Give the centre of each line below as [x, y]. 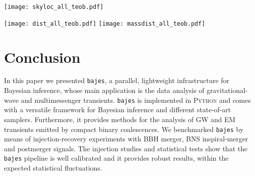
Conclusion [42, 57]
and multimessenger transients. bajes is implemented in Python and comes [136, 100]
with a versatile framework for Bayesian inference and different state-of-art [118, 110]
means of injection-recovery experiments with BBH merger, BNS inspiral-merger [126, 139]
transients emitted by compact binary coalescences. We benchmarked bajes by [124, 129]
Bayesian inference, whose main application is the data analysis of [104, 90]
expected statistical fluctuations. [53, 168]
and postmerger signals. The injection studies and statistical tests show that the [126, 148]
